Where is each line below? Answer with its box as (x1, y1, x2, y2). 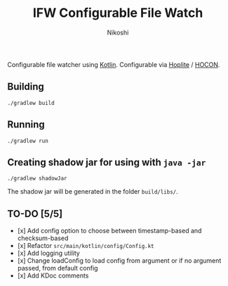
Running (7, 118, 46, 131)
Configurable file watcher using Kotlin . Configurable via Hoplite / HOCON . (7, 60, 220, 68)
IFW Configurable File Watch (32, 5, 203, 21)
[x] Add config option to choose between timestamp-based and (17, 227, 202, 235)
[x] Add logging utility (17, 249, 81, 258)
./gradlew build (7, 99, 55, 106)
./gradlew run (7, 137, 49, 144)
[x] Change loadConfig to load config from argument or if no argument (17, 256, 222, 265)
